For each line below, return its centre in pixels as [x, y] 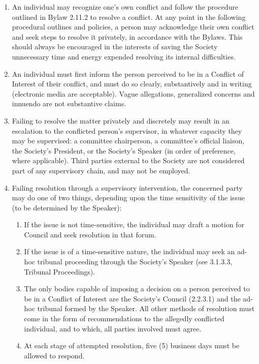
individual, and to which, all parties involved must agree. [113, 328]
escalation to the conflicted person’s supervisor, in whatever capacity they [127, 130]
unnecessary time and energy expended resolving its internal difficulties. [124, 56]
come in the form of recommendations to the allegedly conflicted [124, 318]
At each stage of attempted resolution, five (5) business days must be [132, 345]
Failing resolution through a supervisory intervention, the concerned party [127, 187]
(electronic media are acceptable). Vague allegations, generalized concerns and [133, 93]
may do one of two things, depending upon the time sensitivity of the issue [128, 198]
